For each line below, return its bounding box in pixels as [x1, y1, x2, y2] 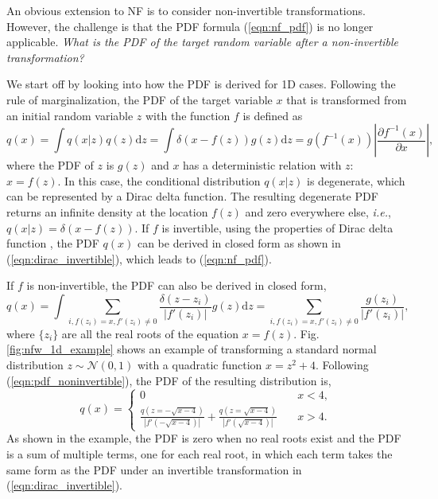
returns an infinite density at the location [6, 203, 208, 220]
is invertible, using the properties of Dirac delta [161, 219, 393, 236]
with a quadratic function [137, 356, 262, 372]
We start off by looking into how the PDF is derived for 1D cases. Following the [6, 76, 396, 92]
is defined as [242, 107, 303, 123]
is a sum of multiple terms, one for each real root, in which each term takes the [6, 445, 393, 462]
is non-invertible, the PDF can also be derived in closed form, [26, 277, 327, 294]
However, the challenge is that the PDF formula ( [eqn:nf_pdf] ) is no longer [6, 18, 374, 34]
